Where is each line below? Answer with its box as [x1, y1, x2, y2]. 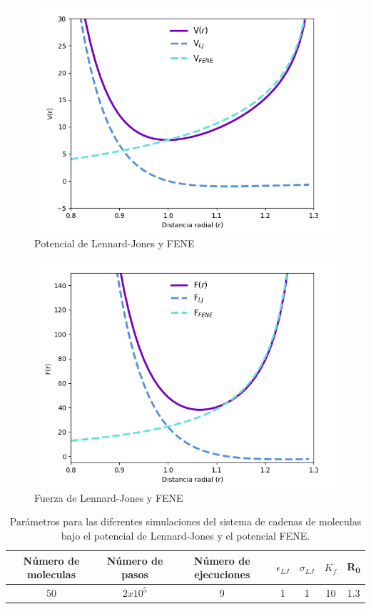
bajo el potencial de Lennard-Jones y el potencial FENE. [61, 528, 310, 543]
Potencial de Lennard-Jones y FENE [34, 235, 195, 250]
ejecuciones [194, 567, 250, 582]
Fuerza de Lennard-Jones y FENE [34, 490, 183, 505]
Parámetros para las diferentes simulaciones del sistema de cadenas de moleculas [9, 514, 362, 529]
